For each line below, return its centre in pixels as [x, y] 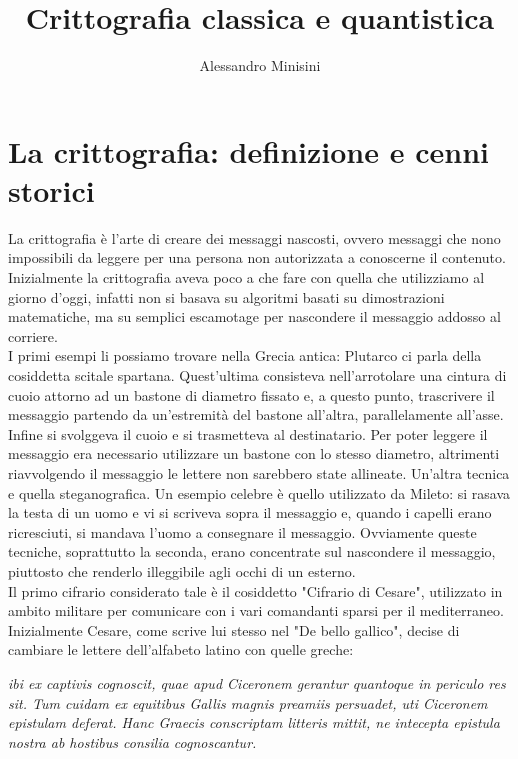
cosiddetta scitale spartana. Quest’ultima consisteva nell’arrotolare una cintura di [257, 375]
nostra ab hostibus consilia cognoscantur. [132, 741]
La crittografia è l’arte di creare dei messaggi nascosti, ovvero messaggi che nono [254, 237]
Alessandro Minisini [260, 65]
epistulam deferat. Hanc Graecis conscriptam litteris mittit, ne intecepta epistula [254, 722]
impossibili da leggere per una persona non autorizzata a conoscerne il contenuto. [257, 257]
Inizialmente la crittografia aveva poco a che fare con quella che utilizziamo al [246, 277]
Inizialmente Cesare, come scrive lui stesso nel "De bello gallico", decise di [234, 629]
